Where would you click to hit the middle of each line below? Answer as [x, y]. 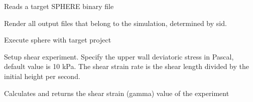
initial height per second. [42, 76]
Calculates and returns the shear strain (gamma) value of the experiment [117, 93]
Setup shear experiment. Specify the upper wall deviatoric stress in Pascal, [119, 56]
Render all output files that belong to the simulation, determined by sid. [115, 23]
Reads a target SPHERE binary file [59, 6]
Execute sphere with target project [58, 40]
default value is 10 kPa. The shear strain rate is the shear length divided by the [127, 66]
